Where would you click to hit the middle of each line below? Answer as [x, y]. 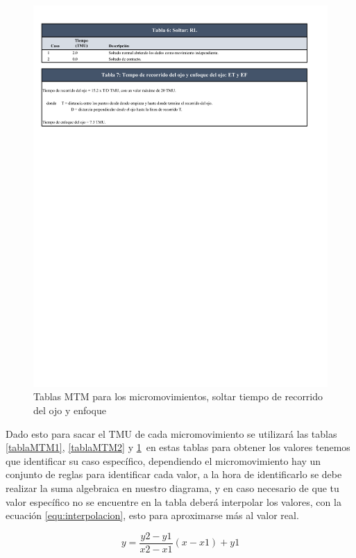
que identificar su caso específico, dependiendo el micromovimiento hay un [163, 460]
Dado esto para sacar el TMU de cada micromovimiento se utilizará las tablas [171, 433]
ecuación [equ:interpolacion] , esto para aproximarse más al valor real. [152, 515]
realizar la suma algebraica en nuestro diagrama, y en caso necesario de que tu [172, 488]
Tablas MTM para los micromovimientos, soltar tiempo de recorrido [178, 396]
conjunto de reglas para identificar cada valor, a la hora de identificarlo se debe [174, 474]
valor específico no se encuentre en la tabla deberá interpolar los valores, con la [173, 501]
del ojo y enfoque [70, 410]
